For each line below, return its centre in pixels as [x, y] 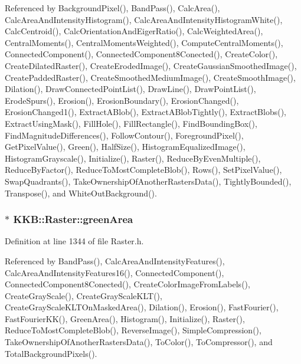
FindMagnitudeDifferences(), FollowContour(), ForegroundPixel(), [124, 135]
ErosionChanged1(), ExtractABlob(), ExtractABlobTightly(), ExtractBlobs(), [145, 112]
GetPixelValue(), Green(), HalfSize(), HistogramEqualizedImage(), [125, 147]
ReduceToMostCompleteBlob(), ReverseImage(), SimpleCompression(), [133, 330]
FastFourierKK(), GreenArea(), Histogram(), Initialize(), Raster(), [125, 318]
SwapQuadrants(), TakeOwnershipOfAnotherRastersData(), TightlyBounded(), [148, 181]
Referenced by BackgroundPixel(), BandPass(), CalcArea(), [112, 8]
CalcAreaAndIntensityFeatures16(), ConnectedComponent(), [114, 272]
